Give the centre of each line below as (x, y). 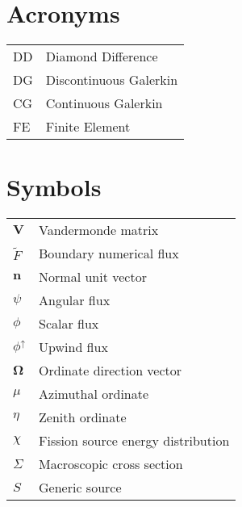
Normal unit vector (93, 277)
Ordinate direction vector (111, 371)
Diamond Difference (102, 57)
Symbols (54, 187)
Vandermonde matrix (99, 230)
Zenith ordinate (83, 417)
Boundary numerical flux (109, 253)
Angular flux (75, 300)
